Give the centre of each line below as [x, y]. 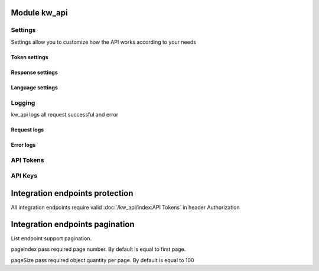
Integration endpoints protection [72, 193]
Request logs [27, 130]
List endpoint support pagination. [51, 238]
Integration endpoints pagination [73, 224]
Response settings [35, 72]
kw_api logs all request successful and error [65, 114]
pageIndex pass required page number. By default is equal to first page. [98, 249]
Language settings [35, 87]
